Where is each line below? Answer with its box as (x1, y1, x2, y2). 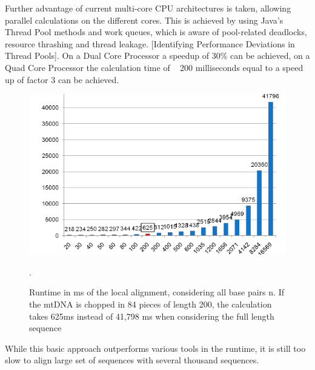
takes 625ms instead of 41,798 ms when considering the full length (29, 309, 274, 322)
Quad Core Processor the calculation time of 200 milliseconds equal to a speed (5, 61, 303, 73)
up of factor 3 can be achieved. (5, 73, 119, 86)
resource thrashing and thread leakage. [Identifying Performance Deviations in (5, 37, 295, 50)
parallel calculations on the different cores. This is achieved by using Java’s (5, 13, 283, 26)
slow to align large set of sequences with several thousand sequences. (5, 354, 259, 366)
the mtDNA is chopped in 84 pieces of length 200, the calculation (29, 297, 272, 310)
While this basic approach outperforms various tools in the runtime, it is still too (5, 341, 306, 354)
